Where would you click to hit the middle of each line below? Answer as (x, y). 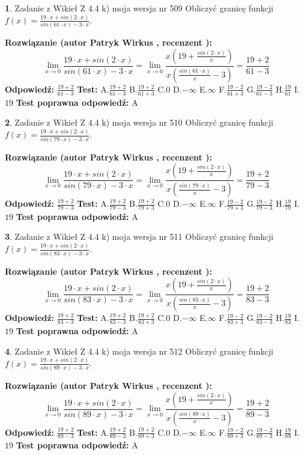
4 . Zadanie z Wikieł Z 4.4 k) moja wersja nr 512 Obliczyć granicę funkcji (139, 351)
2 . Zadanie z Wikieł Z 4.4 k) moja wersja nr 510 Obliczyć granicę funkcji (139, 122)
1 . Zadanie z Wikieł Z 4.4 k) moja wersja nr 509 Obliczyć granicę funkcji (139, 8)
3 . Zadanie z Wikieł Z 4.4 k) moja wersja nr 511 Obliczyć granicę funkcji (139, 237)
